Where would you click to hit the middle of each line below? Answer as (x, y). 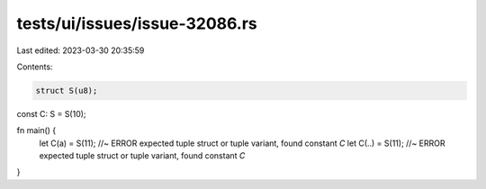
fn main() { (36, 130)
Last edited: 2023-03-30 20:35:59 (81, 50)
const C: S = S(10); (51, 113)
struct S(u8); (67, 90)
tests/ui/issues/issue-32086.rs (137, 23)
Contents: (35, 67)
